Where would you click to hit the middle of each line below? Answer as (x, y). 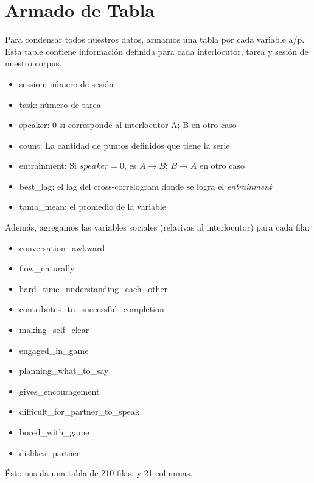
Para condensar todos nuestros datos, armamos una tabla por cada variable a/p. (155, 39)
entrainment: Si (48, 166)
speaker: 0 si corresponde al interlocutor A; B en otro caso (128, 125)
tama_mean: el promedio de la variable (92, 206)
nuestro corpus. (33, 63)
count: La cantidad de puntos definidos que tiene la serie (124, 145)
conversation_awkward (62, 247)
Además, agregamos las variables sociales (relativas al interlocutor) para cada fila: (157, 227)
